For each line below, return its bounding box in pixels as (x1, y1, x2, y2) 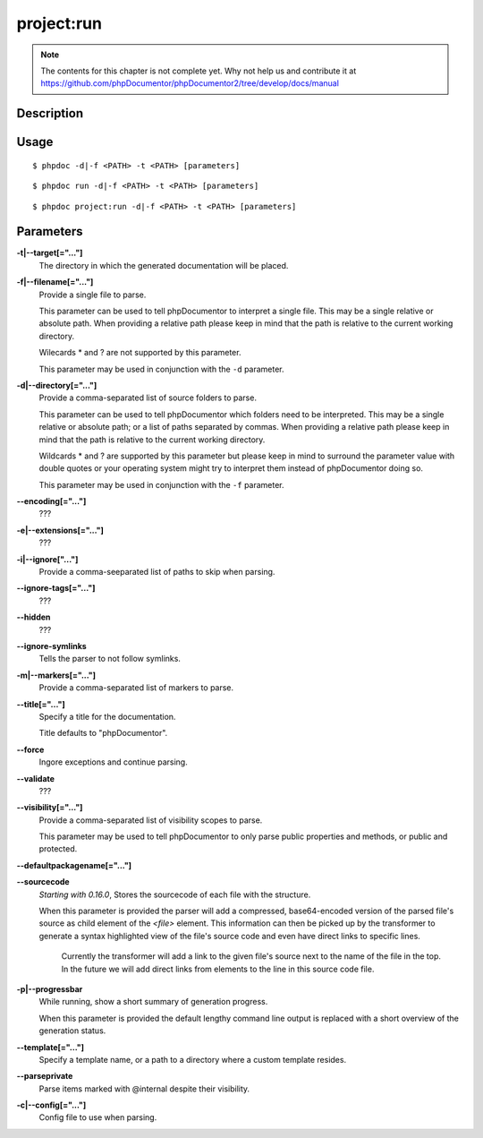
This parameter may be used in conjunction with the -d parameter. (38, 364, 285, 374)
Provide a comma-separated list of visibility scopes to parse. (38, 815, 263, 826)
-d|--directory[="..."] (16, 380, 97, 390)
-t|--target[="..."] (16, 247, 83, 259)
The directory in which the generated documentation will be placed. (38, 260, 289, 270)
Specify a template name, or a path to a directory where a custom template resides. (38, 1054, 347, 1065)
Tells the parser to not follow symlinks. (38, 654, 181, 664)
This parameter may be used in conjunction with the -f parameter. (38, 479, 285, 490)
